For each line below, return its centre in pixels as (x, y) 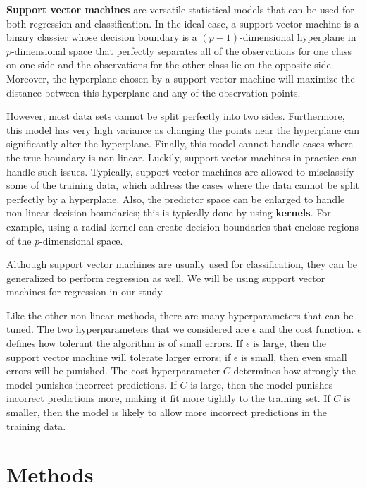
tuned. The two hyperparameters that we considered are (128, 329)
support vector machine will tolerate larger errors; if (119, 356)
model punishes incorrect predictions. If (92, 384)
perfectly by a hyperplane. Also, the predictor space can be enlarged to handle (176, 199)
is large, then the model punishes (262, 384)
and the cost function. (307, 329)
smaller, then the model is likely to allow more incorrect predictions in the (167, 412)
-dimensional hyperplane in (298, 37)
